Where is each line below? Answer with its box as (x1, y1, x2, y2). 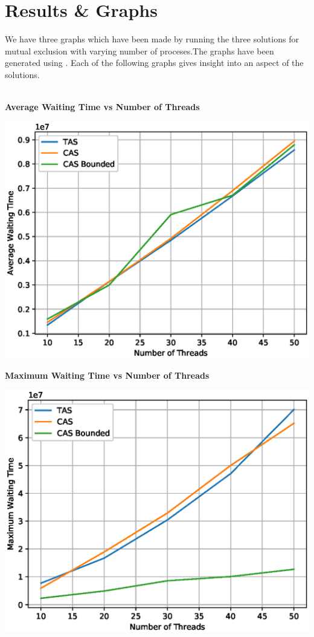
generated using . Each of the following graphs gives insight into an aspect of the (5, 56, 304, 69)
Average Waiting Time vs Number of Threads (5, 100, 200, 113)
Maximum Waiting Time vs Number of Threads (5, 368, 210, 381)
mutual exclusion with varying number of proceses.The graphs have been (5, 44, 274, 57)
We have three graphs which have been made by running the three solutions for (5, 33, 299, 45)
